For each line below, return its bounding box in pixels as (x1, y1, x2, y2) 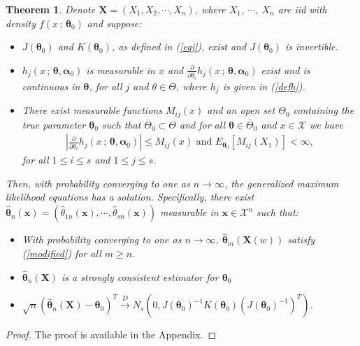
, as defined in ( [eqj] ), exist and (111, 39, 247, 54)
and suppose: (87, 15, 142, 30)
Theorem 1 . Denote (6, 2, 96, 16)
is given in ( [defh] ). (222, 78, 305, 93)
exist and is (261, 62, 310, 77)
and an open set (207, 103, 275, 117)
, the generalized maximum (224, 175, 339, 190)
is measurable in (86, 62, 155, 77)
